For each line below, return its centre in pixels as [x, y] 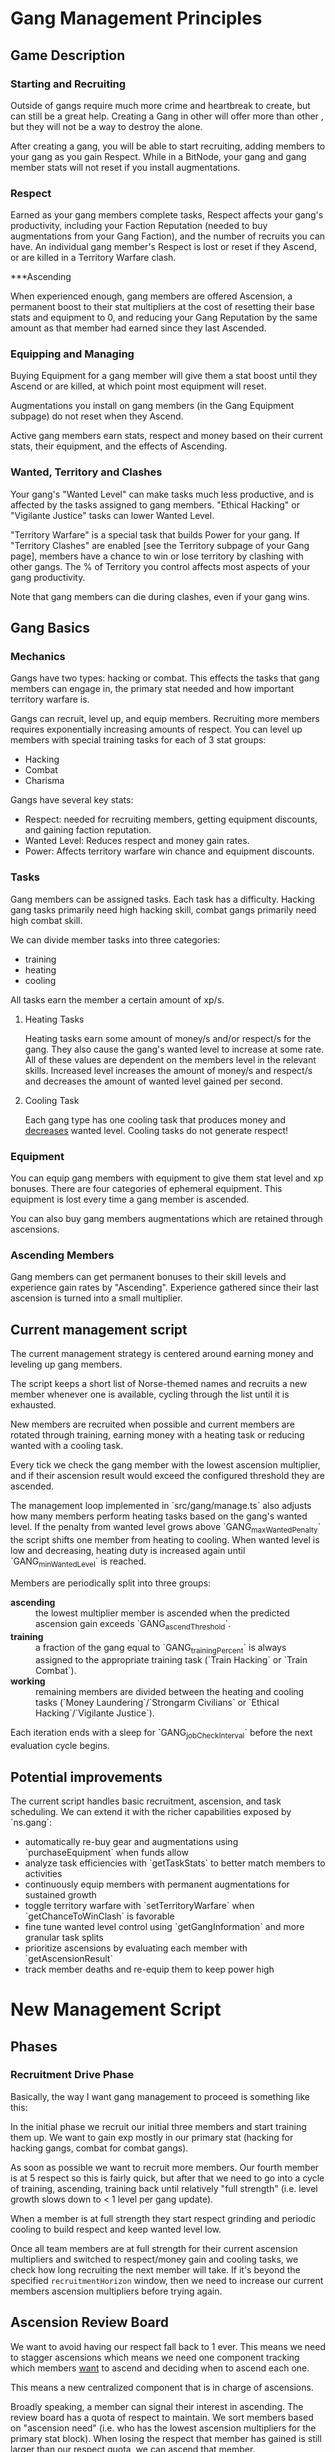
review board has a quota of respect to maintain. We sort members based [162, 2417]
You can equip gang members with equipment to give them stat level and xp [167, 1178]
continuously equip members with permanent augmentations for [157, 1884]
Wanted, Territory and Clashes [86, 472]
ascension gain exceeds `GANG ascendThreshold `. [133, 1624]
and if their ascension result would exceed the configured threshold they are [168, 1476]
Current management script [99, 1329]
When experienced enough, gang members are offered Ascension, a [151, 296]
